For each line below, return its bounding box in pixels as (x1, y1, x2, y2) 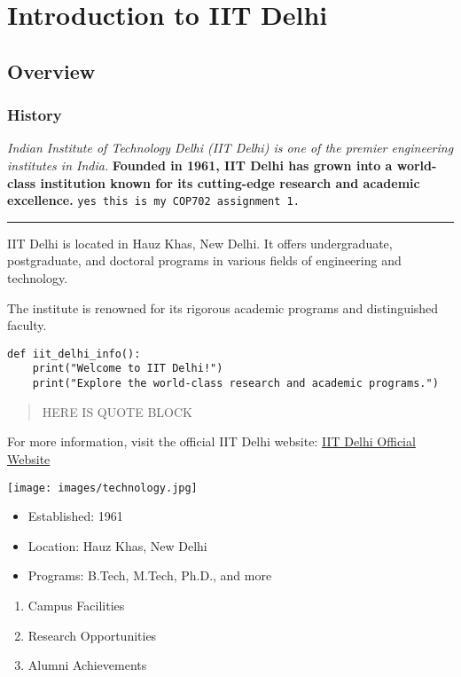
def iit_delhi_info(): (7, 347, 141, 360)
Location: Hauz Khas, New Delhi (27, 536, 207, 555)
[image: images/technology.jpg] (7, 481, 198, 494)
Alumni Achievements (27, 656, 147, 674)
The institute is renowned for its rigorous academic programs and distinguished (7, 298, 439, 317)
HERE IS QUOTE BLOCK (42, 402, 192, 421)
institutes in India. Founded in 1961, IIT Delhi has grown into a (7, 155, 393, 174)
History (7, 104, 62, 126)
